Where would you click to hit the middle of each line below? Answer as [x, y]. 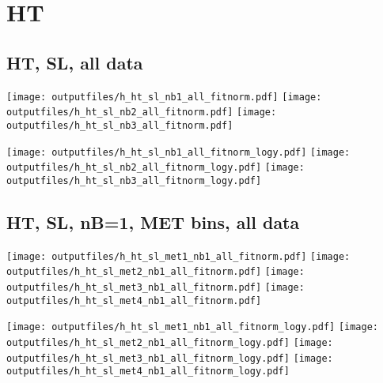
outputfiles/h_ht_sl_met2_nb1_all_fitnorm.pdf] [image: [155, 272]
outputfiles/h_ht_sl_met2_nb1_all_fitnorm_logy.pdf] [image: [170, 343]
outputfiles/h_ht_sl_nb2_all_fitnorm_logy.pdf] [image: [155, 168]
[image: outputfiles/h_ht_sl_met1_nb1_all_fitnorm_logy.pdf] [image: [193, 327]
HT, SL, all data [75, 62]
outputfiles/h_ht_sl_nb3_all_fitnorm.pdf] [120, 125]
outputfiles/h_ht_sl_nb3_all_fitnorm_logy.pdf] [134, 180]
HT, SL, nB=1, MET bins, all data [153, 222]
